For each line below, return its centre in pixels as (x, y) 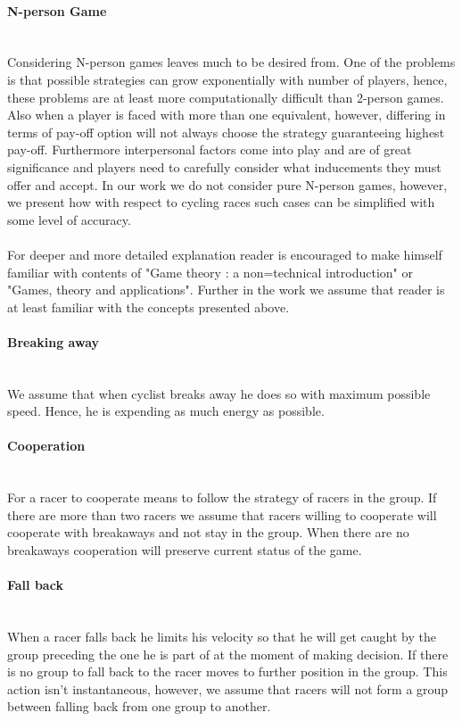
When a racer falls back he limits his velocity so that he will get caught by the (222, 637)
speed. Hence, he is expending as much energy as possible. (166, 411)
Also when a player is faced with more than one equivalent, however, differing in (227, 115)
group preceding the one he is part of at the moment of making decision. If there (228, 654)
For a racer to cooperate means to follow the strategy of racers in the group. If (222, 497)
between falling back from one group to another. (139, 706)
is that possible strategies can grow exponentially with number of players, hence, (227, 79)
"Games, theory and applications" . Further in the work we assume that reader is (226, 290)
